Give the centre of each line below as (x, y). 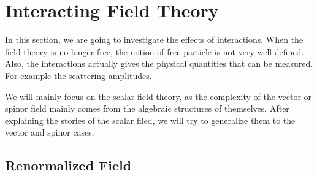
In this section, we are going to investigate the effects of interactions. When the (154, 40)
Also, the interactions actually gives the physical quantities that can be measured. (159, 63)
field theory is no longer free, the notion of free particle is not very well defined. (155, 51)
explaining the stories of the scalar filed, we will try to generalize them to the (150, 120)
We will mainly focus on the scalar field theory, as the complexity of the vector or (158, 96)
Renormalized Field (68, 165)
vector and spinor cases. (50, 132)
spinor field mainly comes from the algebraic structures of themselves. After (147, 108)
